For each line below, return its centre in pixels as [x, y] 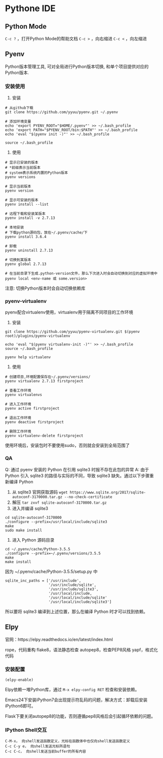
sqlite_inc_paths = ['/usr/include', [43, 580]
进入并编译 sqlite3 [30, 508]
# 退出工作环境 [18, 418]
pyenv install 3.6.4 [26, 237]
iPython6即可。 [20, 706]
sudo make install [24, 530]
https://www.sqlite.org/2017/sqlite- [108, 492]
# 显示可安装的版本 [22, 200]
